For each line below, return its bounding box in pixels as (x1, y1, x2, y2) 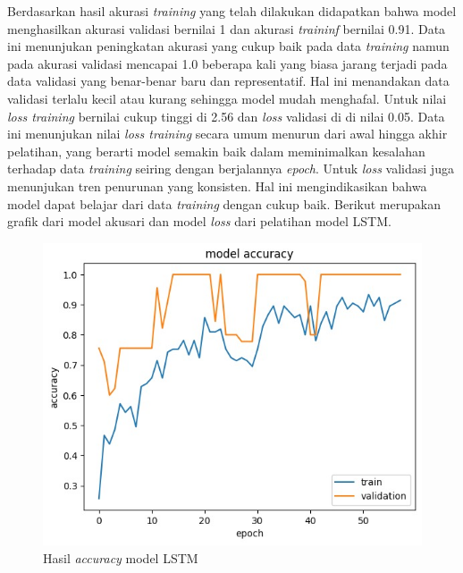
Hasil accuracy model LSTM (43, 549, 198, 568)
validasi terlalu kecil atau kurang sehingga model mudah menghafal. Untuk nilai (7, 88, 447, 107)
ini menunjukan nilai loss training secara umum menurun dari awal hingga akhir (7, 124, 448, 143)
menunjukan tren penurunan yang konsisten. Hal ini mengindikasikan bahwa (7, 176, 427, 195)
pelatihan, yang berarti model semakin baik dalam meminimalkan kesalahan (7, 141, 425, 160)
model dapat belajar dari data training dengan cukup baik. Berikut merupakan (7, 194, 441, 213)
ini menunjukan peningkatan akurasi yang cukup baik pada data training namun (7, 37, 450, 55)
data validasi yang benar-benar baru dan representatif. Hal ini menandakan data (7, 72, 450, 90)
